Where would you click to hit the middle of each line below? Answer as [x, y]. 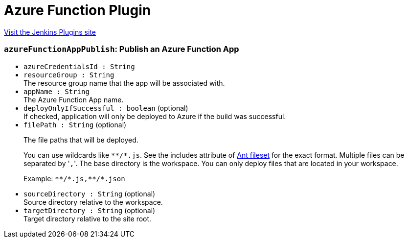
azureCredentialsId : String [79, 66]
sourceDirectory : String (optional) [90, 194]
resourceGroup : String [69, 75]
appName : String [57, 91]
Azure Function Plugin [78, 10]
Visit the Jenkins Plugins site [50, 32]
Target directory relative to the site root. [88, 218]
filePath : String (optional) [75, 124]
